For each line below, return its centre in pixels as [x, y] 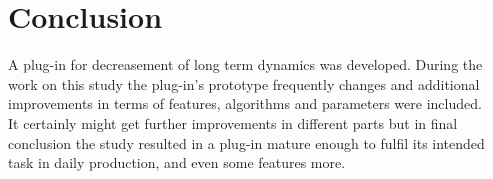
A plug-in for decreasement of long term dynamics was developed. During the [245, 64]
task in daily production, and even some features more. [177, 162]
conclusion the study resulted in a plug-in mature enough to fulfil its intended [246, 142]
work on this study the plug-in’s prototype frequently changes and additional [244, 83]
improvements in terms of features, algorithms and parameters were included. [245, 103]
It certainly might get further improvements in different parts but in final [233, 122]
